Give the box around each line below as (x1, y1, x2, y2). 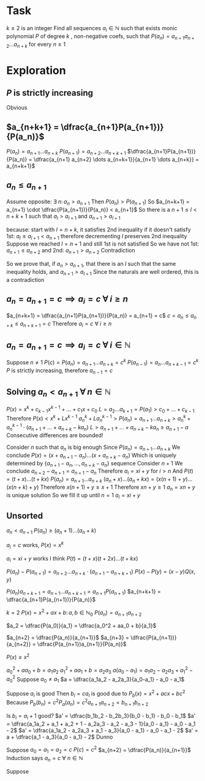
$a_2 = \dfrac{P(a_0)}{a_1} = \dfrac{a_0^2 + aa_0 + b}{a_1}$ (6, 622, 157, 629)
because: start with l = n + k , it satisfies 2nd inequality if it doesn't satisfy (6, 225, 191, 233)
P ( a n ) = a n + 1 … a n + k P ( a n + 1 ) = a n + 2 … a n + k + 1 (6, 148, 127, 157)
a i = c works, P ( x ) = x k (6, 540, 64, 550)
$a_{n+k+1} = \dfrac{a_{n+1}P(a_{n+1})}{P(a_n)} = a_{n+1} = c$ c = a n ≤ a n (6, 311, 197, 321)
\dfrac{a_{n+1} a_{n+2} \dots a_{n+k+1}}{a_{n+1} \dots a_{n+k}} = (33, 155, 199, 163)
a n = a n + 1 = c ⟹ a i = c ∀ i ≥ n (6, 294, 129, 306)
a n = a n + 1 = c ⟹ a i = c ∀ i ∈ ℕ (6, 340, 131, 352)
